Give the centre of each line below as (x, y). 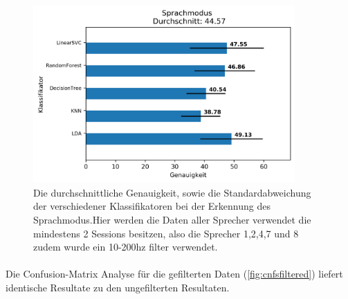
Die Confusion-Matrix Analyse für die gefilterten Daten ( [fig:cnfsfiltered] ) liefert (174, 274)
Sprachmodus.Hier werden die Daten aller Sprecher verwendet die (172, 219)
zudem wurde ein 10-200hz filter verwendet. (126, 247)
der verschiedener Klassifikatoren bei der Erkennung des (152, 206)
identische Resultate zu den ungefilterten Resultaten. (118, 287)
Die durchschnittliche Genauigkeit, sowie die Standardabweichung (172, 192)
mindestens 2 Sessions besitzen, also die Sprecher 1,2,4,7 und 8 (166, 233)
